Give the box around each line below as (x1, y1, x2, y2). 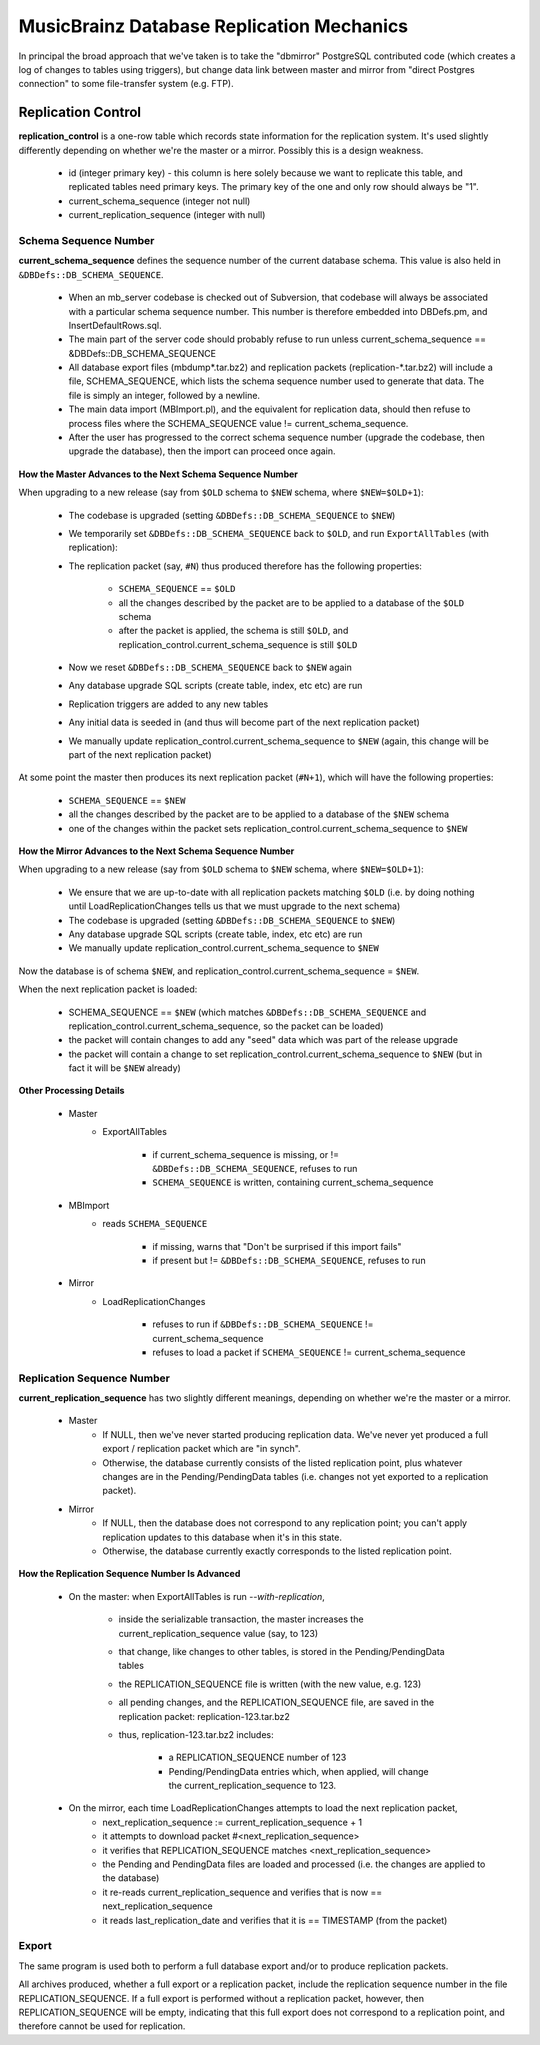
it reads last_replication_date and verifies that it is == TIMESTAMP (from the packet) (102, 1914, 448, 1926)
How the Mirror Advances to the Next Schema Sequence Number (18, 845, 295, 857)
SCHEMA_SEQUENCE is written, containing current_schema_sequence (152, 1176, 434, 1189)
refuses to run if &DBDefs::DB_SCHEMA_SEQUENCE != (152, 1318, 374, 1330)
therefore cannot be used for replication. (18, 2020, 186, 2032)
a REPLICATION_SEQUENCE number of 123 (168, 1751, 347, 1764)
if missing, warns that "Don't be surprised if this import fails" (152, 1240, 402, 1252)
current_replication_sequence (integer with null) (68, 209, 266, 221)
